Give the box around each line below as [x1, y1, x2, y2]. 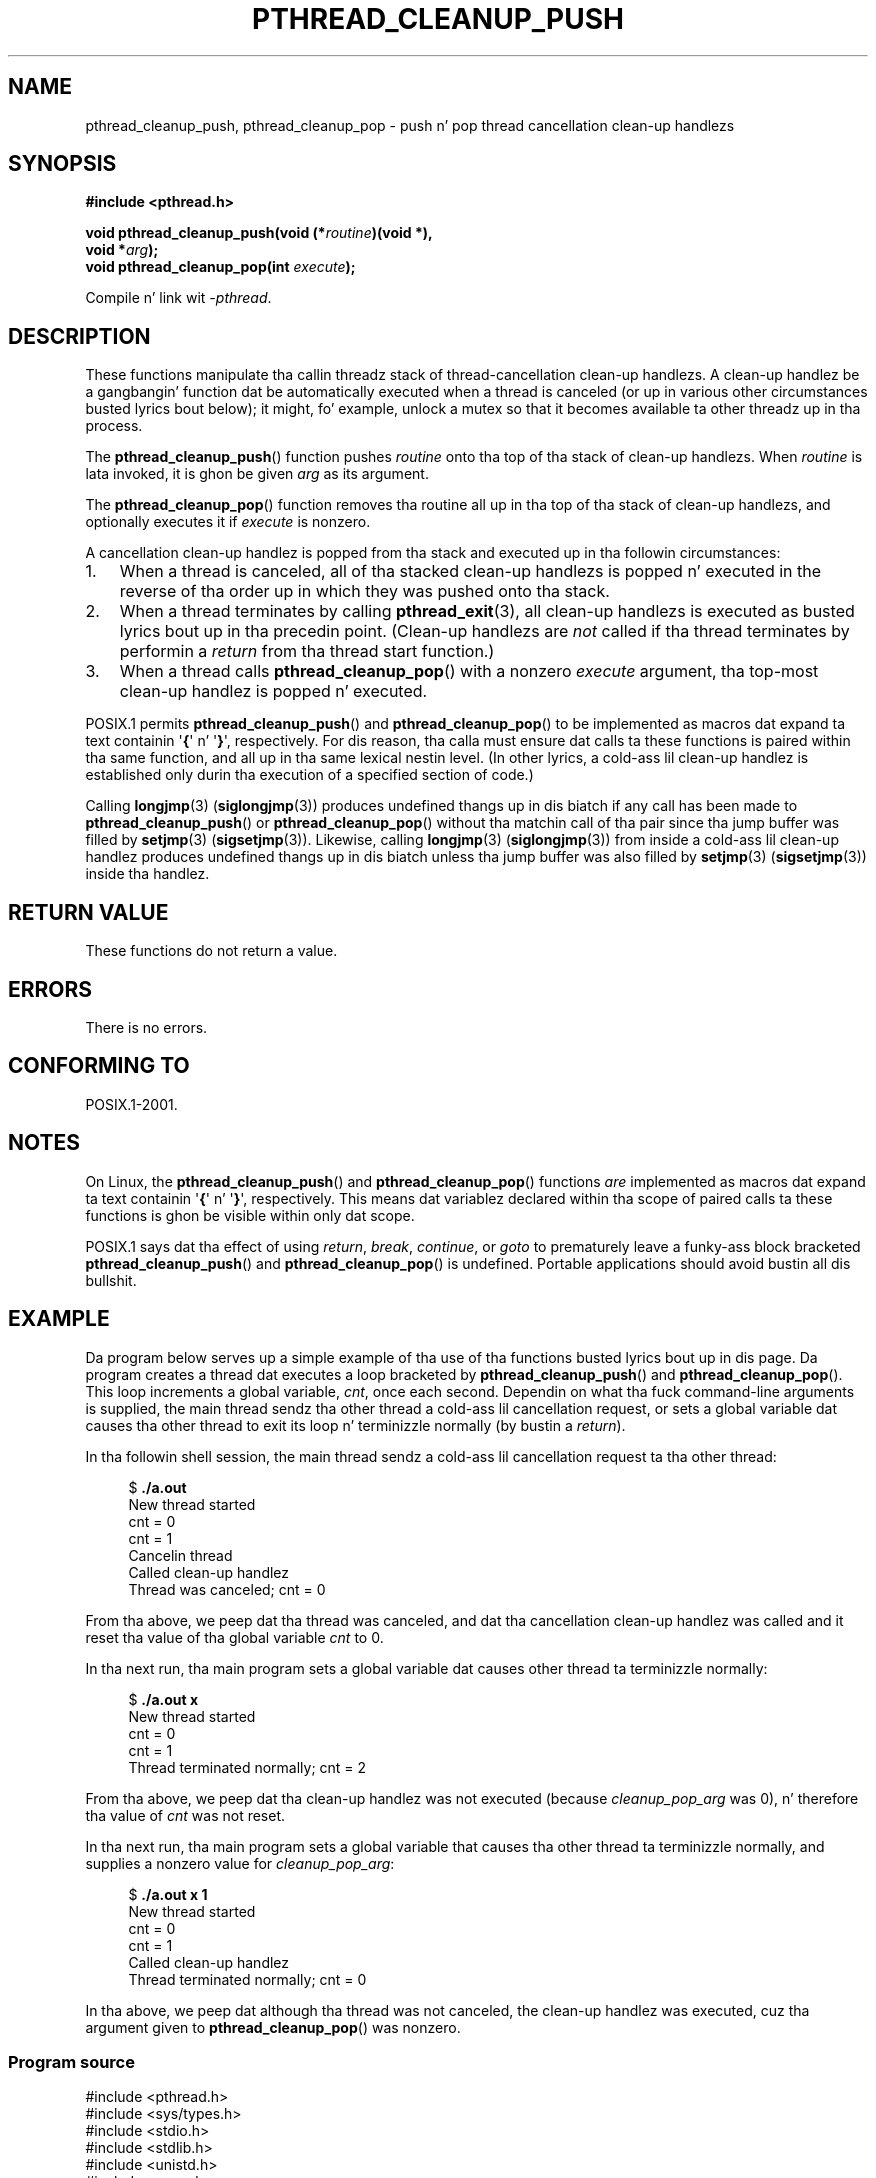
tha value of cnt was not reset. [85, 1806, 286, 1824]
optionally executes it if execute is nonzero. [85, 513, 371, 531]
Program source [8, 2051, 135, 2072]
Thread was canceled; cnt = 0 [128, 1580, 326, 1598]
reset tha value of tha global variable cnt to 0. [85, 1628, 384, 1646]
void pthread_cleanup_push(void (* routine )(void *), [85, 224, 433, 242]
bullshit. [85, 1271, 137, 1289]
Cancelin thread [128, 1546, 233, 1564]
